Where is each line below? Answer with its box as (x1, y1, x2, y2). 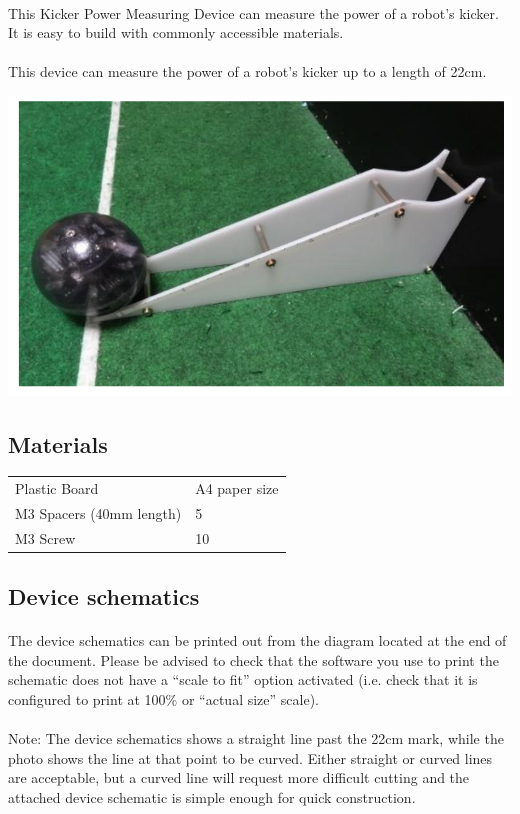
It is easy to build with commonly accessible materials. (8, 22, 344, 43)
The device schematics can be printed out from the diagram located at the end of (8, 630, 507, 651)
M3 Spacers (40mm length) (15, 502, 182, 523)
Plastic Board (15, 478, 99, 499)
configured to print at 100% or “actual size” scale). (8, 689, 319, 710)
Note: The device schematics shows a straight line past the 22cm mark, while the (8, 728, 504, 749)
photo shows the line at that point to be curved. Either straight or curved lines (8, 747, 493, 768)
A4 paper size (195, 478, 279, 499)
